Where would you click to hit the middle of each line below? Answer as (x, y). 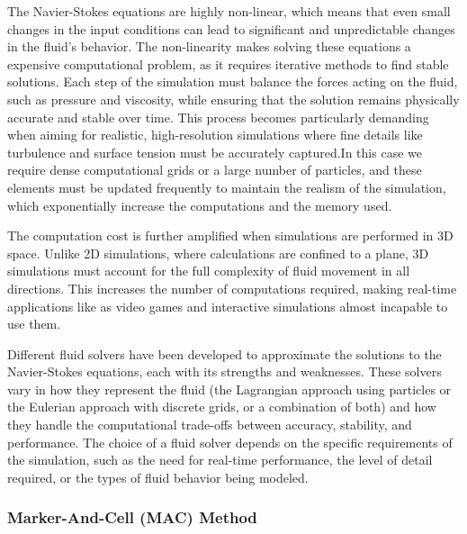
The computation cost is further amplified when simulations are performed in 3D (230, 235)
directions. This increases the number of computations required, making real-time (232, 288)
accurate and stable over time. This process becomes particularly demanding (218, 117)
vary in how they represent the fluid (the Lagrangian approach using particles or (229, 389)
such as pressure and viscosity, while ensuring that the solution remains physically (233, 99)
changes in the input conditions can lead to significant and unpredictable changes (231, 28)
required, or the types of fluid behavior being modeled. (158, 477)
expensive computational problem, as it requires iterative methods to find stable (228, 63)
